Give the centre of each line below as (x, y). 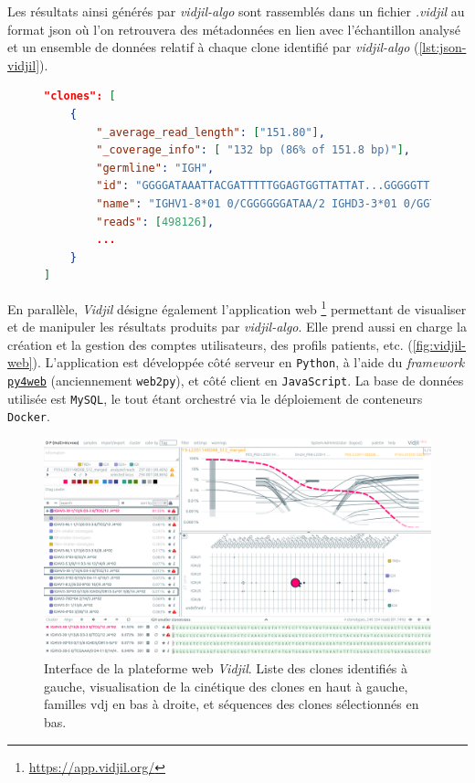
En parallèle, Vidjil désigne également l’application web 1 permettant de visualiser (237, 307)
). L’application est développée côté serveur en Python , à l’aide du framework (248, 362)
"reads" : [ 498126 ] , (155, 222)
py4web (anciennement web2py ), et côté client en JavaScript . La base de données (236, 380)
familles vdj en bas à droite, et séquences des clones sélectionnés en (232, 704)
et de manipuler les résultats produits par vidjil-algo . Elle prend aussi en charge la (237, 327)
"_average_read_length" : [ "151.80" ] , (211, 132)
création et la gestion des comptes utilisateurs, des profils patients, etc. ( (210, 344)
